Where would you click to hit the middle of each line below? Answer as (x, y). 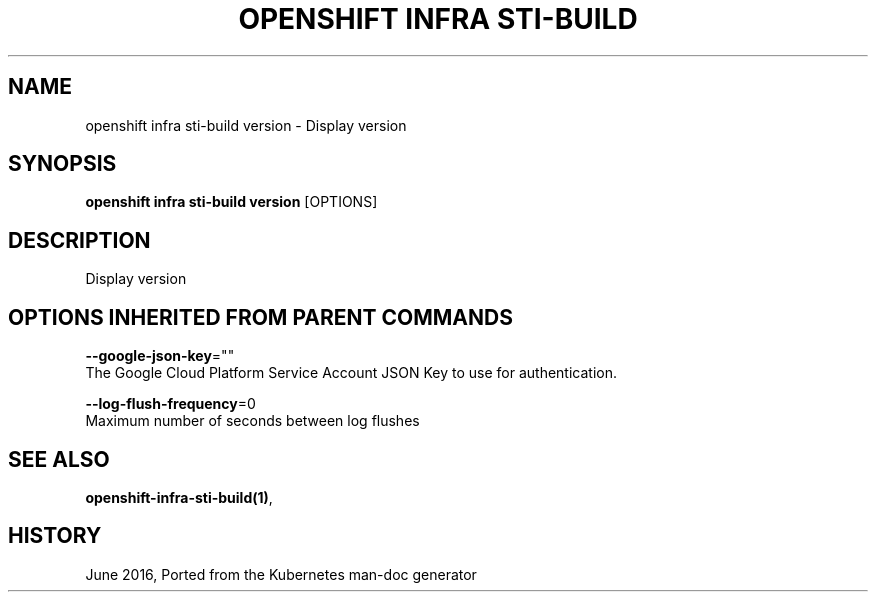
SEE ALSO (59, 459)
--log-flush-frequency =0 (170, 404)
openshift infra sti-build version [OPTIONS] (231, 202)
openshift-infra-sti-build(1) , (179, 497)
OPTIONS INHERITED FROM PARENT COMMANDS (260, 317)
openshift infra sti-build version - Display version (246, 125)
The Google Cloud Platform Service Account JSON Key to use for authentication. (351, 373)
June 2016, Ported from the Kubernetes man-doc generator (281, 574)
